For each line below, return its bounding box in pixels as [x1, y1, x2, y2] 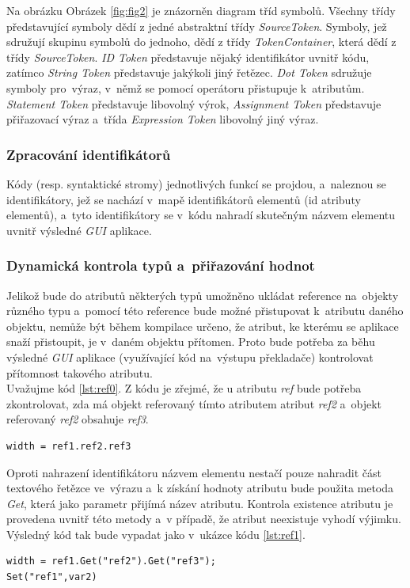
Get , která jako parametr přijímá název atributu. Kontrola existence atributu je [6, 495, 393, 511]
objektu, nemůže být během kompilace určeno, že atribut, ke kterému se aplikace [6, 317, 399, 334]
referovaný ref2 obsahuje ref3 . [6, 411, 149, 427]
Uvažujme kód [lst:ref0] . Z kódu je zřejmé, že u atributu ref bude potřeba [6, 380, 362, 396]
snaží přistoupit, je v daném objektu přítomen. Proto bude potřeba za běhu [6, 333, 375, 350]
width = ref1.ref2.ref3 [6, 440, 131, 452]
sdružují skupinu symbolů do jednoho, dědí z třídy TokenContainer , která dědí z [6, 33, 397, 50]
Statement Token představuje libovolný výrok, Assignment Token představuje [6, 95, 382, 112]
